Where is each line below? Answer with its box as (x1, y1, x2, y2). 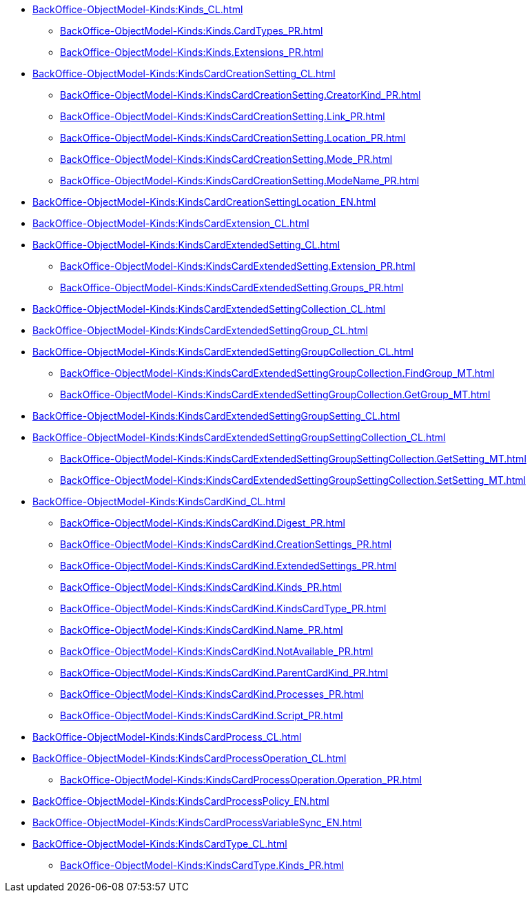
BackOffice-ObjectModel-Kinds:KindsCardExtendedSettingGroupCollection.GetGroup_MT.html (60, 389, 491, 400)
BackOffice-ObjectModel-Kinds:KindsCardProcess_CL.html (32, 731, 302, 743)
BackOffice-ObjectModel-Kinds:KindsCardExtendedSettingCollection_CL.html (32, 303, 386, 315)
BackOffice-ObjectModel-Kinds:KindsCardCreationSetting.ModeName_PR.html (60, 175, 420, 186)
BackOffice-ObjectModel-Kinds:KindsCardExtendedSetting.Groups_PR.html (60, 282, 404, 293)
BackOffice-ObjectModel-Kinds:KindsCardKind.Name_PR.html (60, 624, 343, 636)
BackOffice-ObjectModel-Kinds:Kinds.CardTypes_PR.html (60, 25, 323, 37)
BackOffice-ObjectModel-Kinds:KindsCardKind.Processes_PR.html (60, 688, 364, 700)
